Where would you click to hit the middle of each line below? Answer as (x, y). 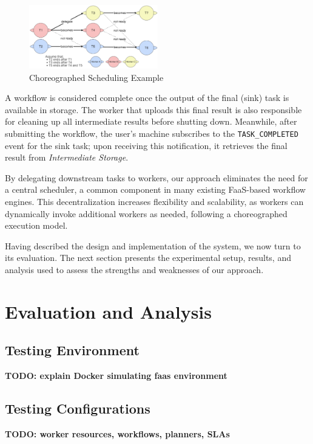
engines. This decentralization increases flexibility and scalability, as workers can (154, 201)
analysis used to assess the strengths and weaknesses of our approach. (134, 269)
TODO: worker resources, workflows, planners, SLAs (117, 433)
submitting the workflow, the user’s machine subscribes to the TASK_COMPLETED (152, 133)
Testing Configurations (78, 408)
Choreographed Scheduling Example (96, 77)
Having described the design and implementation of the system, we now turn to (153, 245)
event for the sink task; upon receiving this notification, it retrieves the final (146, 145)
